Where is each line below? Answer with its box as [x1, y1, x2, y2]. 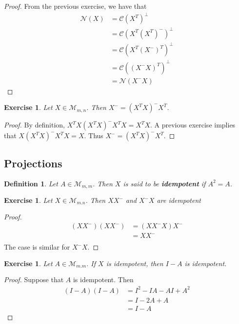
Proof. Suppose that [4, 274, 64, 285]
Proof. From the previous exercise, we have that [4, 1, 147, 11]
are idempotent [157, 195, 201, 205]
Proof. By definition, [4, 120, 65, 130]
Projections [4, 155, 62, 170]
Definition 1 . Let [4, 178, 58, 188]
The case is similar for [4, 242, 70, 252]
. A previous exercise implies [150, 120, 236, 130]
